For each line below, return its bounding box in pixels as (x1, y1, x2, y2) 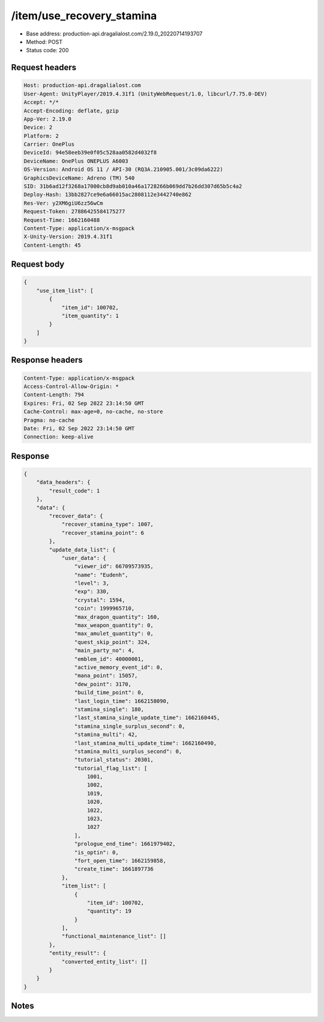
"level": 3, (74, 580, 110, 587)
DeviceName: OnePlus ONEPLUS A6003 (23, 157, 128, 165)
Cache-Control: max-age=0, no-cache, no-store (23, 409, 163, 415)
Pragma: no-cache (23, 416, 75, 424)
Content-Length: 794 (23, 391, 84, 398)
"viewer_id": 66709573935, (74, 563, 154, 570)
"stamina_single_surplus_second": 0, (74, 723, 185, 729)
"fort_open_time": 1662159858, (74, 857, 166, 864)
